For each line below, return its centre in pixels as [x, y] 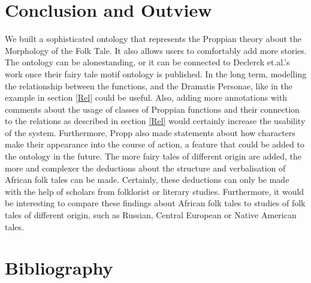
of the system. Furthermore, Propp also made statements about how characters [150, 132]
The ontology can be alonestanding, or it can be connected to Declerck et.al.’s [147, 62]
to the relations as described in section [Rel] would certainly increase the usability [155, 121]
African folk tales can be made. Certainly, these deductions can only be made [147, 180]
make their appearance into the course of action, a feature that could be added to [155, 144]
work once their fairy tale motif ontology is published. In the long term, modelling [156, 73]
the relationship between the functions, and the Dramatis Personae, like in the [149, 85]
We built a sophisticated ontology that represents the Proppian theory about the [153, 39]
